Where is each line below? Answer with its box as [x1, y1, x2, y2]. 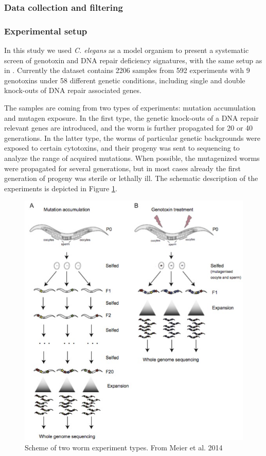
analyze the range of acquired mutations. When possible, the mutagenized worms [4, 153, 260, 163]
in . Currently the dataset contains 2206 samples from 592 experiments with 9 [4, 65, 250, 76]
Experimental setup [4, 24, 87, 37]
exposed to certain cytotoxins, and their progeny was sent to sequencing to [4, 142, 240, 153]
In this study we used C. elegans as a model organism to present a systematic [4, 45, 249, 56]
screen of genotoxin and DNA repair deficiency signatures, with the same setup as [4, 54, 262, 65]
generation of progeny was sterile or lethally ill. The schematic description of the [4, 173, 258, 184]
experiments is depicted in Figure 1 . [4, 183, 117, 193]
